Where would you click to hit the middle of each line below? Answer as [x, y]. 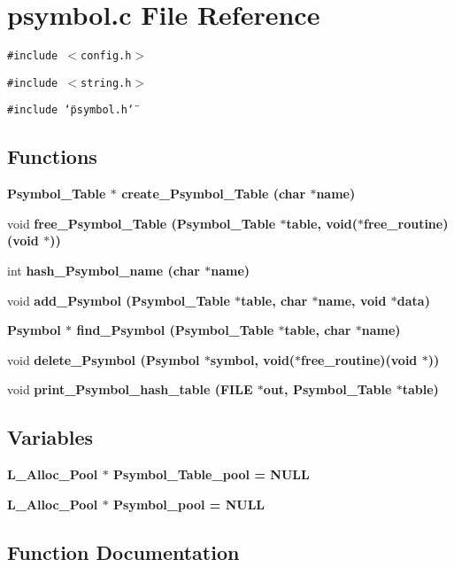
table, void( [322, 223]
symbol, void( [253, 359]
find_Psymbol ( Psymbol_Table [175, 330]
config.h [106, 56]
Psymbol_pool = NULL [189, 504]
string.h [106, 83]
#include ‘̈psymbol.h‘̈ [71, 110]
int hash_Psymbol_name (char [104, 271]
